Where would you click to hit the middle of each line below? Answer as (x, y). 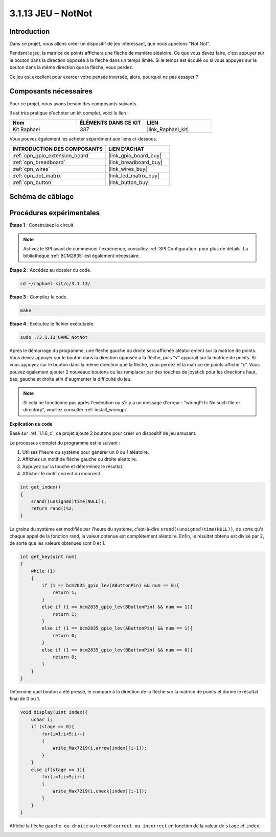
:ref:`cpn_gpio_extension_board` (51, 155)
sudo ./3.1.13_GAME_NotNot (54, 337)
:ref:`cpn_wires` (31, 169)
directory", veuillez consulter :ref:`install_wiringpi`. (76, 410)
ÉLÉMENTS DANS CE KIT (110, 123)
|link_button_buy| (129, 182)
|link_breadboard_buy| (135, 162)
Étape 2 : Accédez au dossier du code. (50, 270)
